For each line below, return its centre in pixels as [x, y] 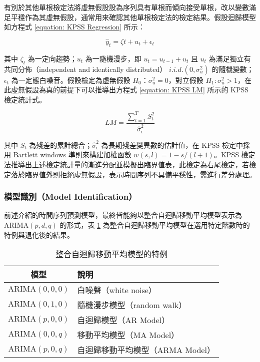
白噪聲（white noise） [117, 290]
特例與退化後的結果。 [39, 234]
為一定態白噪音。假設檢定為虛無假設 [71, 80]
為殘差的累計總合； [61, 145]
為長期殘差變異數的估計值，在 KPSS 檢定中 [172, 145]
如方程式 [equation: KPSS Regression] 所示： [74, 27]
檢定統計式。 [25, 99]
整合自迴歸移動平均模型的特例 [111, 254]
